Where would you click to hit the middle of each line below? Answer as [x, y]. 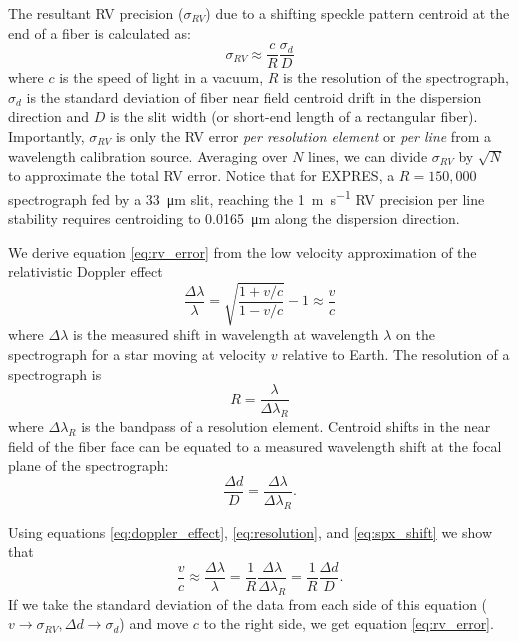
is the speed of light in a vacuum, [161, 77]
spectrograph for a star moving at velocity [137, 353]
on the [415, 334]
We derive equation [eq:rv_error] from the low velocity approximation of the [242, 251]
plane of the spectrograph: [88, 465]
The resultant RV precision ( [96, 13]
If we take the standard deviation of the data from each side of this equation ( [248, 603]
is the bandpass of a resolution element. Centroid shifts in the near [286, 426]
